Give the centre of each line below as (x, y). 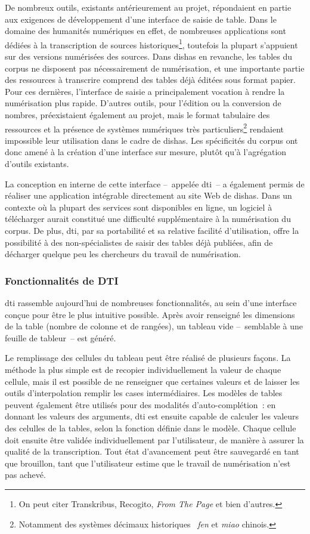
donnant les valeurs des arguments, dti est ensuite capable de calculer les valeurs (152, 416)
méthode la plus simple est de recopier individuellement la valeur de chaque (143, 369)
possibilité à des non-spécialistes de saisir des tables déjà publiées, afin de (139, 242)
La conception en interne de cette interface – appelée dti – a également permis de (155, 183)
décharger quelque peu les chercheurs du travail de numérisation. (123, 254)
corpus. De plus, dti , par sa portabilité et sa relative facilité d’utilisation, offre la (152, 230)
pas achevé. (25, 475)
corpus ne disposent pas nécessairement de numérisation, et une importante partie (155, 68)
